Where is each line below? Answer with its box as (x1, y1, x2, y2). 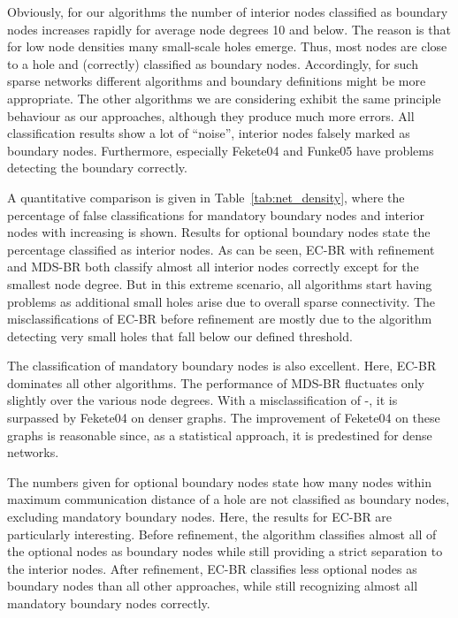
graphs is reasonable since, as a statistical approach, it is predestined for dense (7, 425, 432, 444)
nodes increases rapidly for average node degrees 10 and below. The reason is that (7, 19, 451, 38)
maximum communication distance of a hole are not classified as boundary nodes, (7, 490, 450, 508)
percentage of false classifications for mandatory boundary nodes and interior (7, 205, 424, 224)
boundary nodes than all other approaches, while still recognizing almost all (7, 576, 418, 595)
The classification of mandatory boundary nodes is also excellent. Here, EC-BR (7, 356, 437, 375)
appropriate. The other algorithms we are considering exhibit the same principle (7, 88, 441, 107)
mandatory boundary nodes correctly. (7, 594, 210, 612)
